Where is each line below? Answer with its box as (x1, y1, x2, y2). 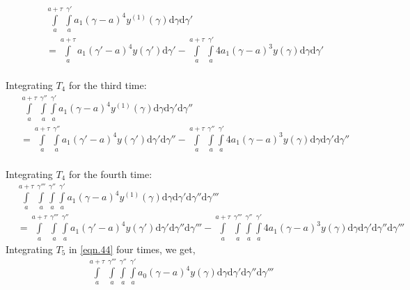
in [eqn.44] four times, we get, (68, 241, 196, 256)
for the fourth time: (68, 166, 152, 181)
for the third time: (68, 78, 147, 92)
